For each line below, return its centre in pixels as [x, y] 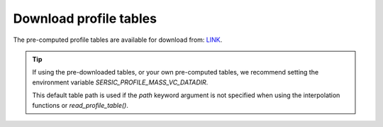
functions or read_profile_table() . [81, 105]
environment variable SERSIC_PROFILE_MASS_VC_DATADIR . [120, 82]
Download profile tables [85, 18]
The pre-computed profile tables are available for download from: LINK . [118, 40]
